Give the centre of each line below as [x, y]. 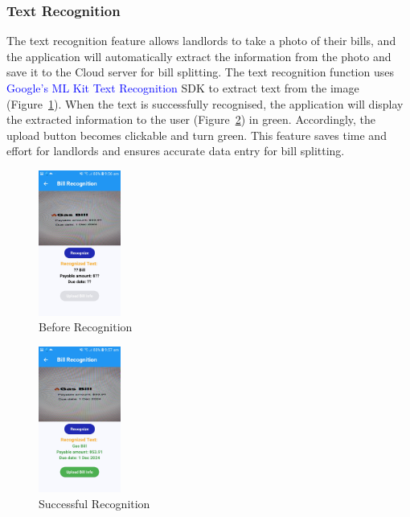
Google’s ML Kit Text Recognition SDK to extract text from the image [183, 88]
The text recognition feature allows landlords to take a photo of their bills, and [201, 41]
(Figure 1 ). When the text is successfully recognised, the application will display [205, 103]
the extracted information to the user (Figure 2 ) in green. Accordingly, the [191, 119]
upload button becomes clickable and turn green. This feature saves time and [197, 135]
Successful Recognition [94, 503]
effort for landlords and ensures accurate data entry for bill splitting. [176, 151]
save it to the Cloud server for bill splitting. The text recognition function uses [200, 72]
